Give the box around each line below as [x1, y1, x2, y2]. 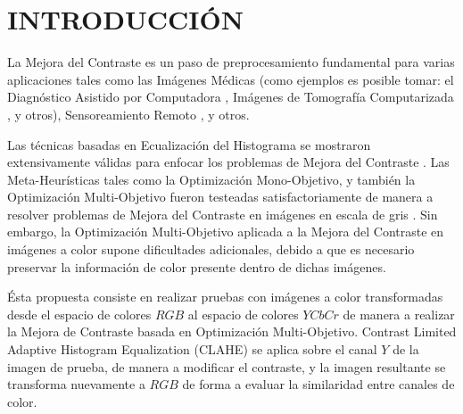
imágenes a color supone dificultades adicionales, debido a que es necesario [7, 240, 415, 259]
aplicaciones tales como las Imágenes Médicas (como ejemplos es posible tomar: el [7, 70, 454, 88]
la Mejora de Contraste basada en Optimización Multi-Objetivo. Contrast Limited [7, 322, 457, 341]
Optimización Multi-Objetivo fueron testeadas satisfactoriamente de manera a [7, 187, 434, 206]
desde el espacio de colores [7, 304, 152, 323]
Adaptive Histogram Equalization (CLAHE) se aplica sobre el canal [7, 340, 377, 359]
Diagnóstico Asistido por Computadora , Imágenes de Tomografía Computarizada [7, 87, 454, 106]
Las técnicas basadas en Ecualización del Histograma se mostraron [7, 135, 371, 153]
